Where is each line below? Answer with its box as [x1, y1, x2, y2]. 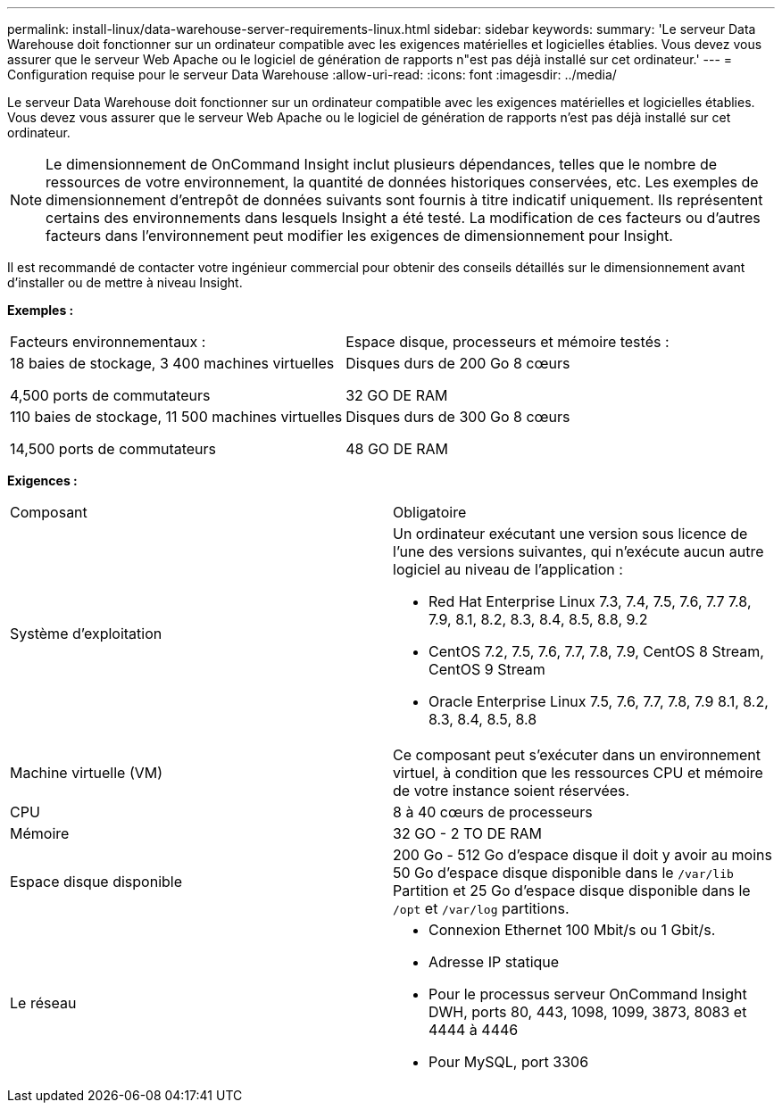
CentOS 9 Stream [428, 660, 545, 678]
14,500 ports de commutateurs [10, 440, 217, 458]
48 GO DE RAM [345, 440, 449, 458]
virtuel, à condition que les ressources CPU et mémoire [393, 764, 763, 782]
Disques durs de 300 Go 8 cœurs [345, 408, 570, 426]
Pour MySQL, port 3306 [428, 1053, 589, 1071]
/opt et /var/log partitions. [393, 899, 570, 917]
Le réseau [10, 994, 77, 1012]
